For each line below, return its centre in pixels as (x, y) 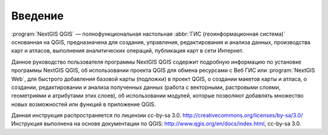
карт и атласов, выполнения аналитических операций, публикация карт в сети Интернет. (128, 51)
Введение (37, 16)
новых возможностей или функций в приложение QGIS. (84, 104)
